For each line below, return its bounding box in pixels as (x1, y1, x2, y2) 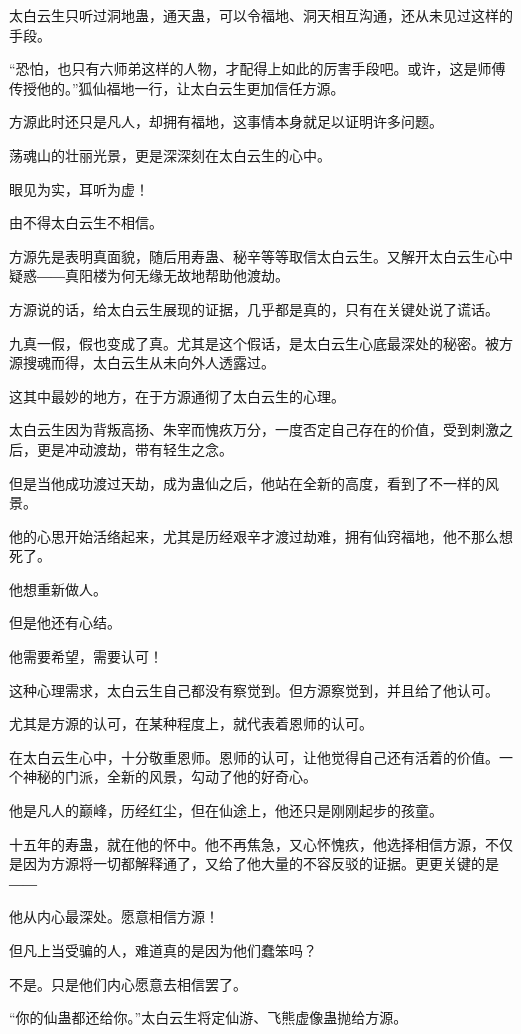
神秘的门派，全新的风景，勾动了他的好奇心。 (22, 766, 317, 787)
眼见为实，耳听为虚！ (9, 178, 149, 199)
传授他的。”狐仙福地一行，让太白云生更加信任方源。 (9, 77, 345, 98)
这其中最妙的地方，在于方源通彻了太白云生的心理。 (9, 385, 345, 406)
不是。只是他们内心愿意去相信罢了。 (9, 973, 247, 994)
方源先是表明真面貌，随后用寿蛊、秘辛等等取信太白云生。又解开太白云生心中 (9, 245, 513, 266)
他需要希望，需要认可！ (9, 646, 163, 667)
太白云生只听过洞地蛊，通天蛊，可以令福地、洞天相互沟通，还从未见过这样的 (9, 5, 513, 25)
